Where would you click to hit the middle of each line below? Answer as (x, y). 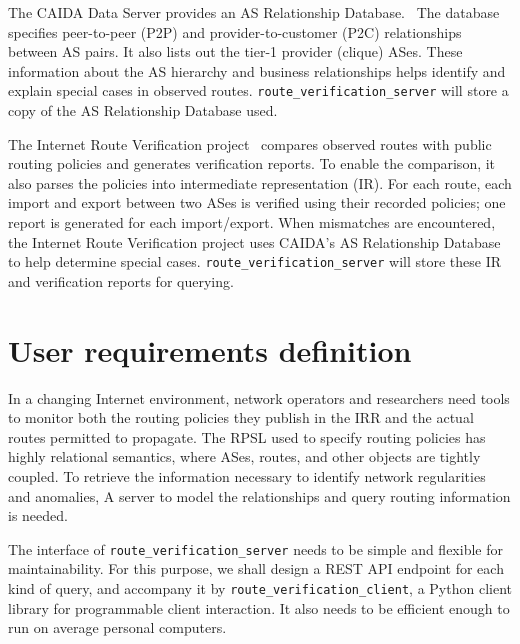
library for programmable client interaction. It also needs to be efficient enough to (259, 607)
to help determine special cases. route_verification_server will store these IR (255, 261)
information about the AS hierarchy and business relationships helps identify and (257, 70)
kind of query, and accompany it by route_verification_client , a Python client (260, 587)
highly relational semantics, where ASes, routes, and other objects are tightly (244, 456)
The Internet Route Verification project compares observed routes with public (250, 143)
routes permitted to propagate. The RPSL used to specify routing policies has (247, 436)
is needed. (38, 515)
